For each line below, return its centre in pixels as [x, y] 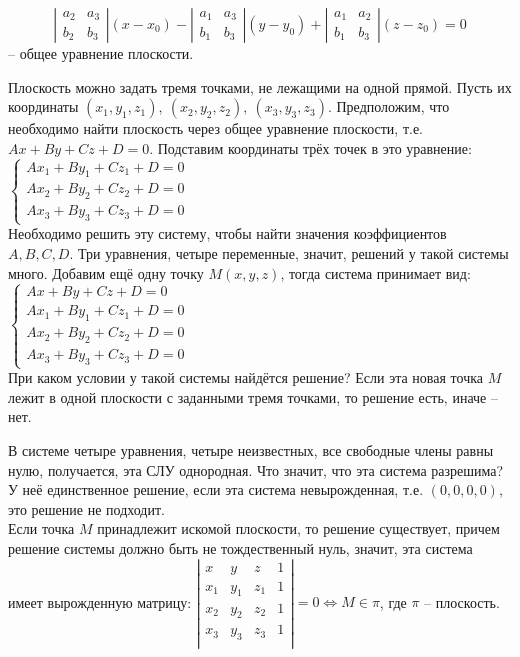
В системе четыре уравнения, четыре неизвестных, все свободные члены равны [251, 449]
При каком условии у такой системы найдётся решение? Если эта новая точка [246, 377]
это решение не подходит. [86, 508]
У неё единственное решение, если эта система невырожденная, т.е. [216, 489]
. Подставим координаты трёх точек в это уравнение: [310, 147]
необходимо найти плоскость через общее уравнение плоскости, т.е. [216, 128]
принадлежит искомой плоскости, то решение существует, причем [298, 528]
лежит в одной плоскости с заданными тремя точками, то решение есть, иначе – [253, 396]
